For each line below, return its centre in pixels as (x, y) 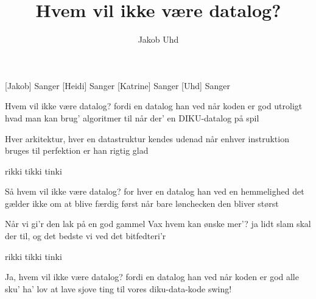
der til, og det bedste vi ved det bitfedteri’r (86, 236)
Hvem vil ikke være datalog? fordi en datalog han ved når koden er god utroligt (154, 106)
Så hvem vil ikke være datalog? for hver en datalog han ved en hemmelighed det (155, 191)
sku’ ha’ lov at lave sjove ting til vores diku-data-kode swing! (118, 288)
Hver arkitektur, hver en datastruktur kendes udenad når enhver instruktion (147, 138)
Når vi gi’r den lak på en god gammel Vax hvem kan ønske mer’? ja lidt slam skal (158, 224)
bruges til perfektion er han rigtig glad (77, 150)
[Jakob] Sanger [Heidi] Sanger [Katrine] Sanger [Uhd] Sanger (118, 85)
